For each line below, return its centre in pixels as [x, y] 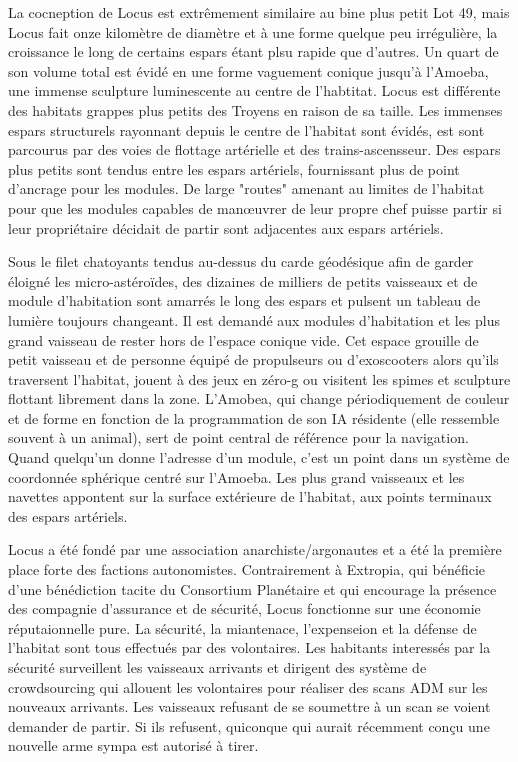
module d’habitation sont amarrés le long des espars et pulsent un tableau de [244, 300]
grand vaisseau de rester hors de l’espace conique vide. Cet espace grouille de [243, 339]
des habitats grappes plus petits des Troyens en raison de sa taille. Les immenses [255, 109]
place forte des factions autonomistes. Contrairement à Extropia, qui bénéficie [247, 569]
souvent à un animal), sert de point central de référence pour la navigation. [238, 437]
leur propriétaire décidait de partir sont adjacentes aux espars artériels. [226, 227]
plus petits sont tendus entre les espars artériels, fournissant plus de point [234, 168]
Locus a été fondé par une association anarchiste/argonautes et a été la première [255, 549]
